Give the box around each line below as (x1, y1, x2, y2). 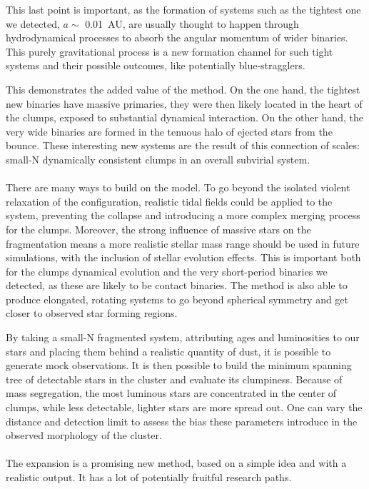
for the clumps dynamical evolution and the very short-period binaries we (6, 263, 328, 278)
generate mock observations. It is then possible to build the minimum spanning (6, 358, 352, 373)
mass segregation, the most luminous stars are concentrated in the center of (6, 385, 337, 400)
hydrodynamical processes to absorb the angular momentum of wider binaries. (6, 30, 348, 45)
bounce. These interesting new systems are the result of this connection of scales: (6, 138, 360, 153)
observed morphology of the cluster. (6, 428, 162, 443)
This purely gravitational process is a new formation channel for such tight (6, 44, 333, 59)
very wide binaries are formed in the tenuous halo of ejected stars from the (6, 123, 333, 138)
